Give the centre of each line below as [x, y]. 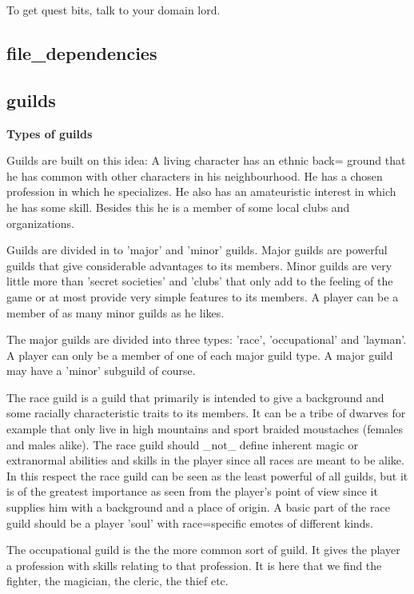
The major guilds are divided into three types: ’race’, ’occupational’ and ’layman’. [207, 339]
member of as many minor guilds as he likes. [115, 312]
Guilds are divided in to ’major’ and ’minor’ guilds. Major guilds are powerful [197, 250]
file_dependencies [82, 52]
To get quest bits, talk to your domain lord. [113, 10]
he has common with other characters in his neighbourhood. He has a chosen [195, 175]
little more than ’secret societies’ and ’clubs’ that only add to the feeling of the [200, 281]
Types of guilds [50, 133]
